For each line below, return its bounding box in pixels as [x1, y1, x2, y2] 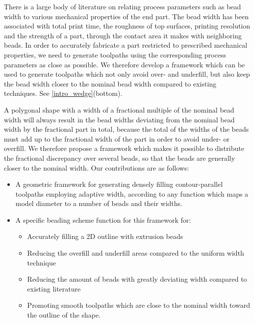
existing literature [27, 283, 81, 294]
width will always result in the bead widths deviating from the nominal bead [4, 114, 235, 124]
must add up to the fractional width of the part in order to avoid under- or [4, 133, 230, 144]
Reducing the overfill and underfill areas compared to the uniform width [27, 248, 244, 258]
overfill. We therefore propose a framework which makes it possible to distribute [4, 143, 244, 153]
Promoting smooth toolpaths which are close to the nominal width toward [27, 300, 250, 310]
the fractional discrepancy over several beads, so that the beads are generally [4, 152, 235, 163]
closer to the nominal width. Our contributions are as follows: [4, 162, 189, 173]
